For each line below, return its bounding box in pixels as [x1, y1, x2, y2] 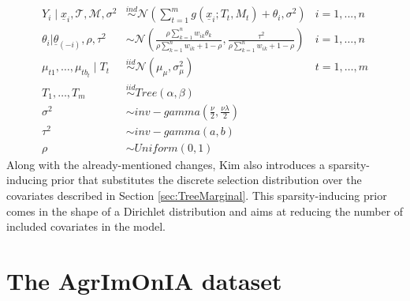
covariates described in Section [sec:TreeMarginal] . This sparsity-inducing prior [6, 186, 387, 203]
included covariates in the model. [6, 218, 166, 235]
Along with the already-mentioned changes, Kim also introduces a [6, 156, 325, 172]
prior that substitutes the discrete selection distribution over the [50, 171, 362, 188]
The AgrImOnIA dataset [6, 264, 282, 296]
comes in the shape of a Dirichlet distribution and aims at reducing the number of [6, 202, 404, 219]
